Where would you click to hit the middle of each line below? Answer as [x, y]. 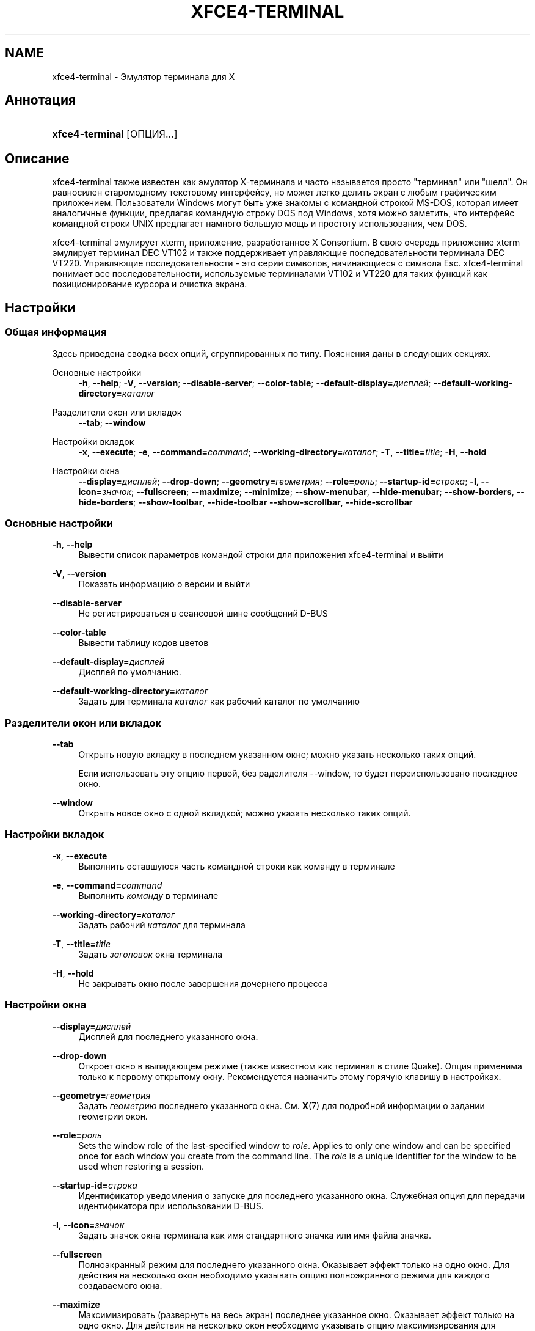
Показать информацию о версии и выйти [164, 584]
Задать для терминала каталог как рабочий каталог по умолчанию [219, 702]
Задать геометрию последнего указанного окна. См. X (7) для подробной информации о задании [282, 1105]
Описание [37, 158]
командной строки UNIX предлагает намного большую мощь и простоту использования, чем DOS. [260, 224]
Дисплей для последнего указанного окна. [168, 1036]
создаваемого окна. [120, 1285]
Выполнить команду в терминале [148, 895]
